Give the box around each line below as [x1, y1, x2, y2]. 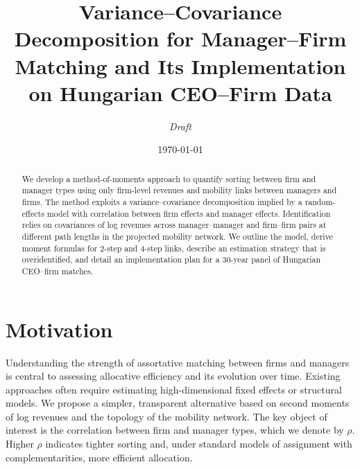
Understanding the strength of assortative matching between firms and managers [6, 355, 350, 369]
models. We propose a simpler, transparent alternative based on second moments [6, 396, 350, 410]
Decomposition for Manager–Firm [14, 24, 347, 53]
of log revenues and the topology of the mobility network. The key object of [6, 409, 327, 423]
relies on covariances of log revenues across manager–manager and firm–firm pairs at [22, 219, 327, 231]
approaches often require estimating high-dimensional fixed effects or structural [6, 382, 342, 396]
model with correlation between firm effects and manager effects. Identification [46, 207, 331, 219]
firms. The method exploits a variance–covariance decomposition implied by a [22, 195, 302, 207]
